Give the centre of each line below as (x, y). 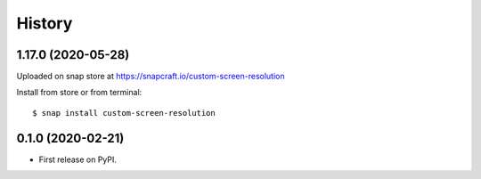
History (45, 23)
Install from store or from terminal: (79, 93)
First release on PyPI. (78, 159)
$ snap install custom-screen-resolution (124, 113)
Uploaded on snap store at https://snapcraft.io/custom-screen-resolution (151, 77)
